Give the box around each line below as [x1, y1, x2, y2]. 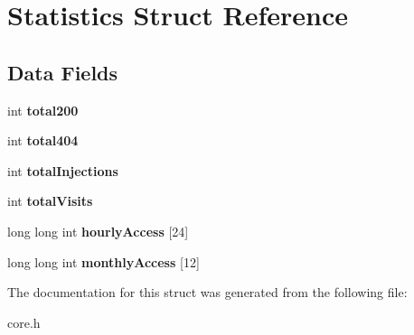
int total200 [7, 100, 79, 119]
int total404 [7, 131, 79, 150]
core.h [7, 312, 41, 331]
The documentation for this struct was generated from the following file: [7, 283, 408, 302]
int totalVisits [7, 191, 93, 210]
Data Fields [7, 58, 118, 86]
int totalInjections [7, 161, 118, 180]
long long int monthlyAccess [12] [7, 252, 200, 271]
